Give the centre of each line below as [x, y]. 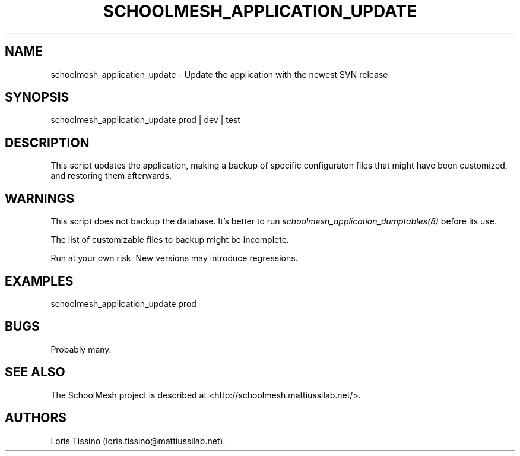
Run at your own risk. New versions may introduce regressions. [174, 258]
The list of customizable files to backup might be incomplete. [170, 240]
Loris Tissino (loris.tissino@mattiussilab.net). [138, 441]
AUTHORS [36, 418]
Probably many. [81, 349]
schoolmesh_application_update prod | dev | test [145, 120]
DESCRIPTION [47, 142]
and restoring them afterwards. [111, 176]
